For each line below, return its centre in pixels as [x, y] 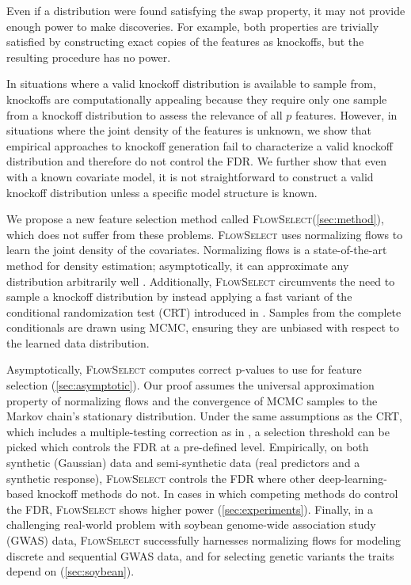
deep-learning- [353, 478]
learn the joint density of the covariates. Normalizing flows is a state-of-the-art [197, 250]
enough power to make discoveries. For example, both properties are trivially [193, 26]
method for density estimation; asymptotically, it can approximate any [178, 265]
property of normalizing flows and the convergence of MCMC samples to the [192, 400]
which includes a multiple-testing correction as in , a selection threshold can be [198, 431]
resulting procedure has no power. [89, 57]
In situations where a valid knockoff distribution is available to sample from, [191, 84]
